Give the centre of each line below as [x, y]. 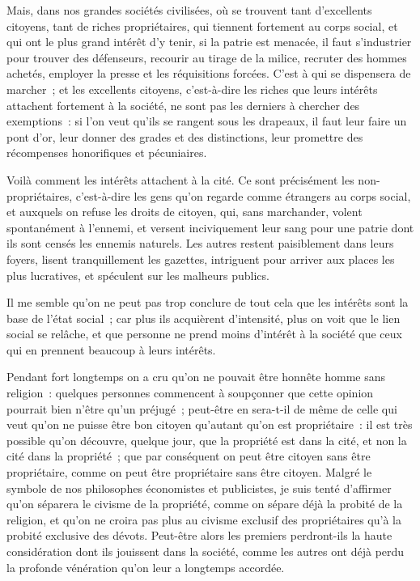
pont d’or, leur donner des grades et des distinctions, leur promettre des [185, 136]
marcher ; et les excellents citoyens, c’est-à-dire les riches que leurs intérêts [192, 89]
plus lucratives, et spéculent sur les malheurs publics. [138, 275]
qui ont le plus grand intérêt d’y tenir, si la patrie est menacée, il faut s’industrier [209, 42]
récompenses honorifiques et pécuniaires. [107, 153]
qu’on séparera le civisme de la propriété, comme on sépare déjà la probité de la [205, 504]
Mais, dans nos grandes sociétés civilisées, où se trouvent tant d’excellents [189, 10]
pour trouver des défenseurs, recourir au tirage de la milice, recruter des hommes [207, 57]
